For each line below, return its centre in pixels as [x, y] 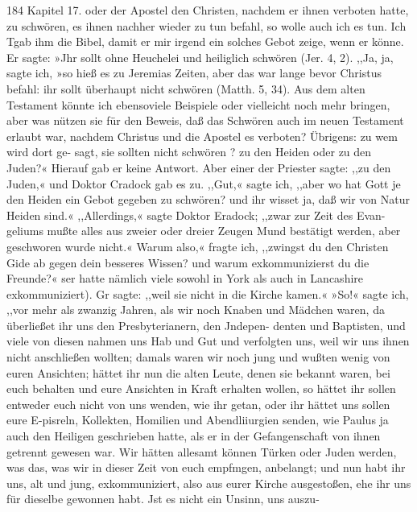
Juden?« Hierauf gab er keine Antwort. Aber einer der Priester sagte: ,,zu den [199, 167]
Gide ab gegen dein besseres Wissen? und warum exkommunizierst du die [188, 262]
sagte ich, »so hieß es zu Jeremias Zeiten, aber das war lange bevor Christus [194, 73]
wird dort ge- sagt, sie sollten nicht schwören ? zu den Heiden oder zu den [189, 152]
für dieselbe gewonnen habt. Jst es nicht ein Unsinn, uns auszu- [163, 499]
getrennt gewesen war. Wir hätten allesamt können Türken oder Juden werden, [202, 451]
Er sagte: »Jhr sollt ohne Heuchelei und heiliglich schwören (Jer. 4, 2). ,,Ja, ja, [200, 57]
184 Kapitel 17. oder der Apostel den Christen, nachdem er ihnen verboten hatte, [208, 10]
